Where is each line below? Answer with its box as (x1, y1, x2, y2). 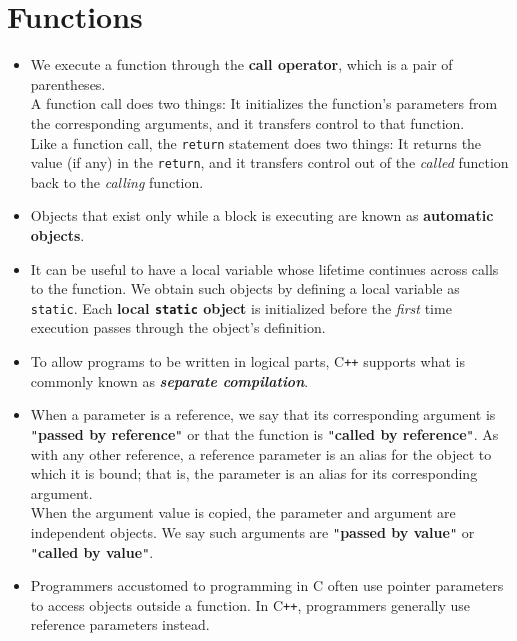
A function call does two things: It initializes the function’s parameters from (30, 93, 498, 114)
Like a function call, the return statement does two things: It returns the (30, 132, 482, 153)
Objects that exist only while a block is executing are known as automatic (30, 205, 494, 226)
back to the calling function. (30, 171, 204, 192)
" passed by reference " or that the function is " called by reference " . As (30, 423, 499, 444)
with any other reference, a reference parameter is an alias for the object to (30, 443, 492, 464)
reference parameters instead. (30, 614, 210, 635)
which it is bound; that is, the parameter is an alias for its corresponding (30, 463, 478, 484)
